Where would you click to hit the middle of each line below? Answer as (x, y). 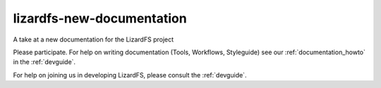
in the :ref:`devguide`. (44, 62)
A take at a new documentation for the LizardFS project (93, 39)
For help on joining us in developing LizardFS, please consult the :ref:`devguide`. (130, 75)
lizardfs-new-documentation (100, 18)
